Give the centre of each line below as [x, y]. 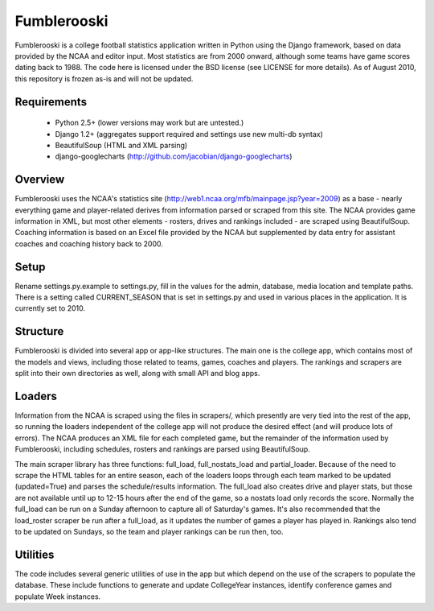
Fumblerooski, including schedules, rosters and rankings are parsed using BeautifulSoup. [163, 449]
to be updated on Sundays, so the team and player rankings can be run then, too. [149, 531]
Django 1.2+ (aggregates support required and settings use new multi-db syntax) [189, 134]
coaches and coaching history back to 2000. [89, 244]
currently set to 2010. [50, 308]
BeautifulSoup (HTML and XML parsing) [121, 145]
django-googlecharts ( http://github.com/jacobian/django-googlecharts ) [174, 156]
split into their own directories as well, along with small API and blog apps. [137, 374]
